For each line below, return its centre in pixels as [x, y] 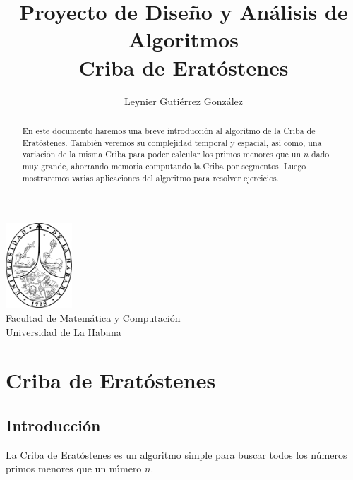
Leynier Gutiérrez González [184, 101]
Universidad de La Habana [64, 331]
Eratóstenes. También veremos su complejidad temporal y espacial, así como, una [172, 142]
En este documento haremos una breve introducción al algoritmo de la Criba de [169, 130]
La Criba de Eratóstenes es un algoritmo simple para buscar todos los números [176, 454]
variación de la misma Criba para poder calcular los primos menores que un [161, 154]
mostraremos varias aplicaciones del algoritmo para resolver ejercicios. [151, 178]
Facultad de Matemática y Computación [93, 318]
